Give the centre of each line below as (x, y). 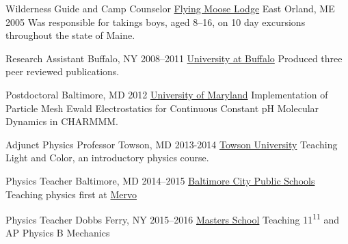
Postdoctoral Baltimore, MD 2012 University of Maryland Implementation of (167, 94)
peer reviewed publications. (63, 71)
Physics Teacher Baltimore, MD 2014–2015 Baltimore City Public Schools (160, 180)
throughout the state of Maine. (70, 35)
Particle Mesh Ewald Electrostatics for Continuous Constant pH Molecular (162, 108)
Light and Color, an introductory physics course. (107, 158)
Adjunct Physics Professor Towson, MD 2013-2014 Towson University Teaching (172, 144)
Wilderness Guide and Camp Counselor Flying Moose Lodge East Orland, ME (170, 8)
